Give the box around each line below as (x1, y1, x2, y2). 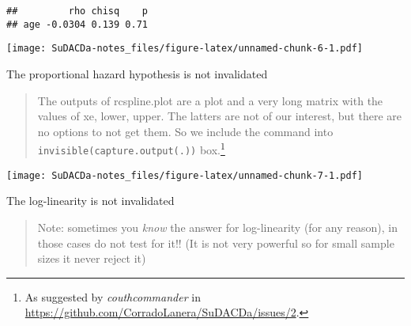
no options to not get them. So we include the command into (37, 123, 334, 139)
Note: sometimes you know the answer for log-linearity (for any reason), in (37, 218, 398, 235)
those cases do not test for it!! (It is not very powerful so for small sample (37, 234, 394, 251)
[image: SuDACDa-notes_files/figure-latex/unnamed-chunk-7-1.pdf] (6, 169, 364, 181)
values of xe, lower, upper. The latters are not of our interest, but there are (37, 108, 402, 124)
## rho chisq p (6, 6, 148, 17)
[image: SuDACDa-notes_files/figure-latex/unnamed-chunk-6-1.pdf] (6, 43, 364, 55)
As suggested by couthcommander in (25, 288, 201, 305)
